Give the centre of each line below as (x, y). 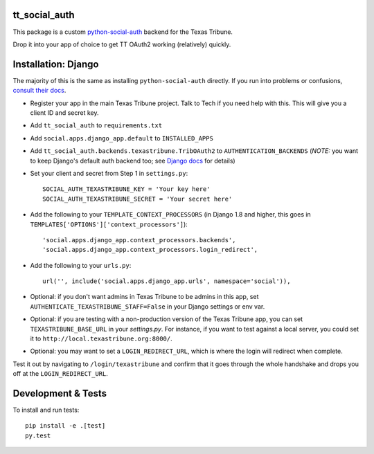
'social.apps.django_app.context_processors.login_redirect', (150, 250)
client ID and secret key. (64, 112)
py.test (38, 435)
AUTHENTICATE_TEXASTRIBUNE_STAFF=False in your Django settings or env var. (148, 306)
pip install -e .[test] (65, 426)
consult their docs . (39, 91)
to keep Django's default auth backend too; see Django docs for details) (133, 161)
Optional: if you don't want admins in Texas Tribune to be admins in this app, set (144, 297)
